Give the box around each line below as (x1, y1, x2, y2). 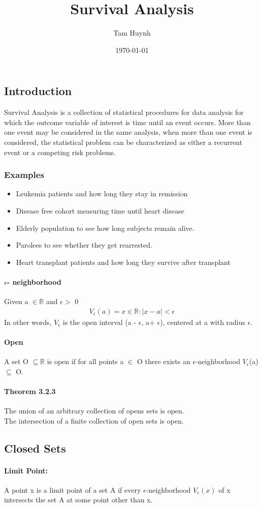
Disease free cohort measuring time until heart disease (16, 205, 184, 216)
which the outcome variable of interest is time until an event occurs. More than (4, 116, 251, 127)
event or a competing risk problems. (4, 146, 116, 157)
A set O (4, 356, 28, 367)
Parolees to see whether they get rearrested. (16, 240, 152, 250)
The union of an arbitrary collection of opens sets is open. (4, 405, 184, 416)
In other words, (4, 316, 52, 327)
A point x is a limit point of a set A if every (4, 484, 141, 495)
